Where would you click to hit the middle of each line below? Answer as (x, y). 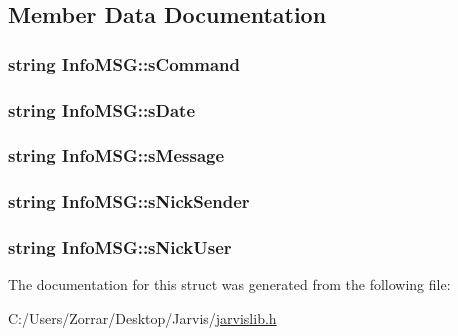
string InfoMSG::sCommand (124, 63)
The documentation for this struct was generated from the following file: (229, 284)
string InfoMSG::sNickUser (120, 247)
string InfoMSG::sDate (102, 109)
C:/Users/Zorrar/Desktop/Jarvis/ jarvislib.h (142, 317)
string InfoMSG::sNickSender (129, 201)
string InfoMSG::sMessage (116, 155)
